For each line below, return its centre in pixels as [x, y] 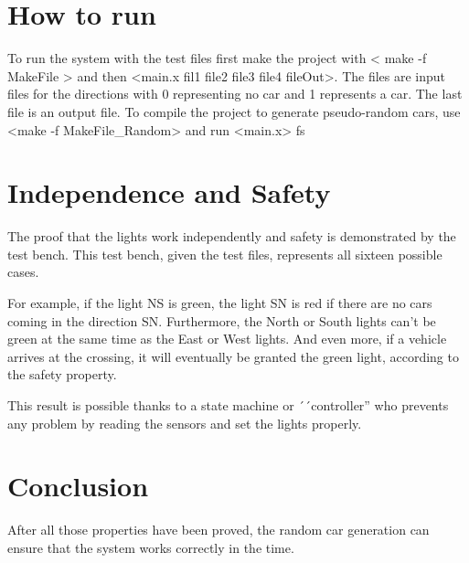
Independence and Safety [169, 192]
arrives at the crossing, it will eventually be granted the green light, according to [233, 356]
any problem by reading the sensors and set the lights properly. [185, 423]
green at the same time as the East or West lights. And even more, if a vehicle [227, 339]
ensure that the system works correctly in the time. [151, 547]
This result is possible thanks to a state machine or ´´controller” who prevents [228, 404]
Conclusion [78, 486]
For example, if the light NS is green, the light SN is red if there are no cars [220, 303]
